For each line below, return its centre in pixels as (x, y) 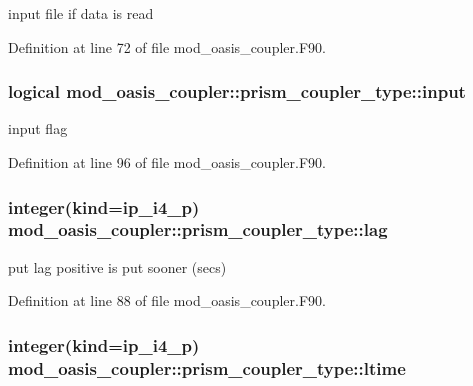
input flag (38, 128)
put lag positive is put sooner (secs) (117, 266)
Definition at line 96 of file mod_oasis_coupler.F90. (167, 162)
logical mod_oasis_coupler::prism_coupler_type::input (237, 91)
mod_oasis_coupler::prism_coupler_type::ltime (207, 367)
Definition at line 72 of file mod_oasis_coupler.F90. (167, 46)
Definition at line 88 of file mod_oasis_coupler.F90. (167, 300)
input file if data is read (81, 13)
